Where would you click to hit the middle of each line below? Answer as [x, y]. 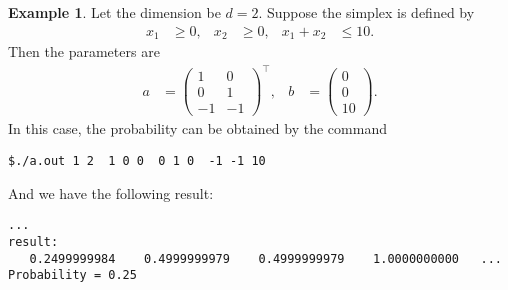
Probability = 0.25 [72, 275]
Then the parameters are [84, 51]
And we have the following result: [111, 192]
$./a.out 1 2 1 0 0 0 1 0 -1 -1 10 [137, 160]
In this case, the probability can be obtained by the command [197, 128]
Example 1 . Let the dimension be [114, 12]
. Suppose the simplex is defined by [366, 12]
